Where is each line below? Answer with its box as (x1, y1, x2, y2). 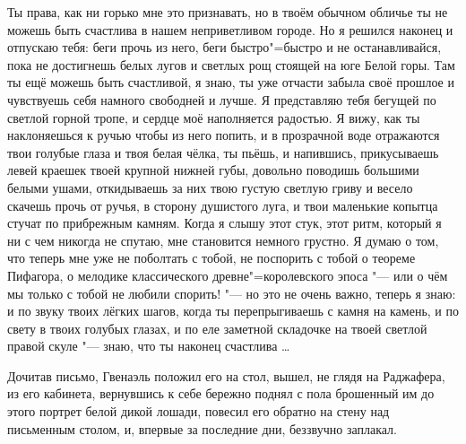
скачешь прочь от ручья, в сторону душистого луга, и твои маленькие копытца (7, 196, 438, 214)
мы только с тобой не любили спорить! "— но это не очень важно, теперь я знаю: (7, 283, 456, 302)
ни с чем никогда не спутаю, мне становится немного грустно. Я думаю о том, (7, 231, 439, 249)
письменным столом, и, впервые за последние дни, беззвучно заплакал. (7, 419, 397, 438)
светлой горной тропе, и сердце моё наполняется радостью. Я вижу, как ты (7, 108, 420, 126)
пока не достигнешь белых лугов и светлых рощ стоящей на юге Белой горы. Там (7, 55, 455, 74)
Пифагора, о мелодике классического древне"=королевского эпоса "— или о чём (7, 266, 448, 284)
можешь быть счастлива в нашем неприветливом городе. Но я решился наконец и (7, 20, 453, 39)
